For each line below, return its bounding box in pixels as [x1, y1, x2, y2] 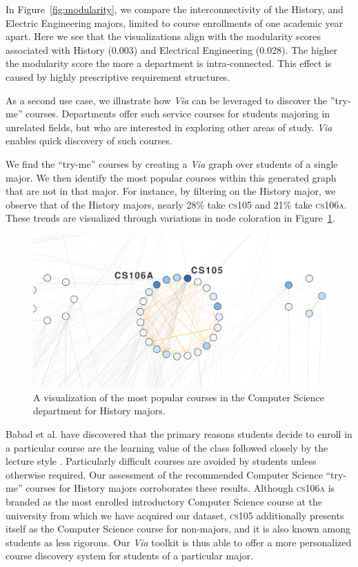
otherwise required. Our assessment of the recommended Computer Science [6, 467, 323, 481]
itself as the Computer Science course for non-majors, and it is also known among [6, 521, 350, 536]
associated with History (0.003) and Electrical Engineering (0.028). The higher [6, 42, 338, 57]
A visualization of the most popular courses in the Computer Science [33, 390, 324, 404]
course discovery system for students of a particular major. [6, 548, 254, 563]
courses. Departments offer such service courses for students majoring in [26, 106, 330, 121]
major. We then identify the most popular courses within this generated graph [6, 170, 337, 184]
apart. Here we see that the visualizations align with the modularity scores [6, 29, 321, 44]
